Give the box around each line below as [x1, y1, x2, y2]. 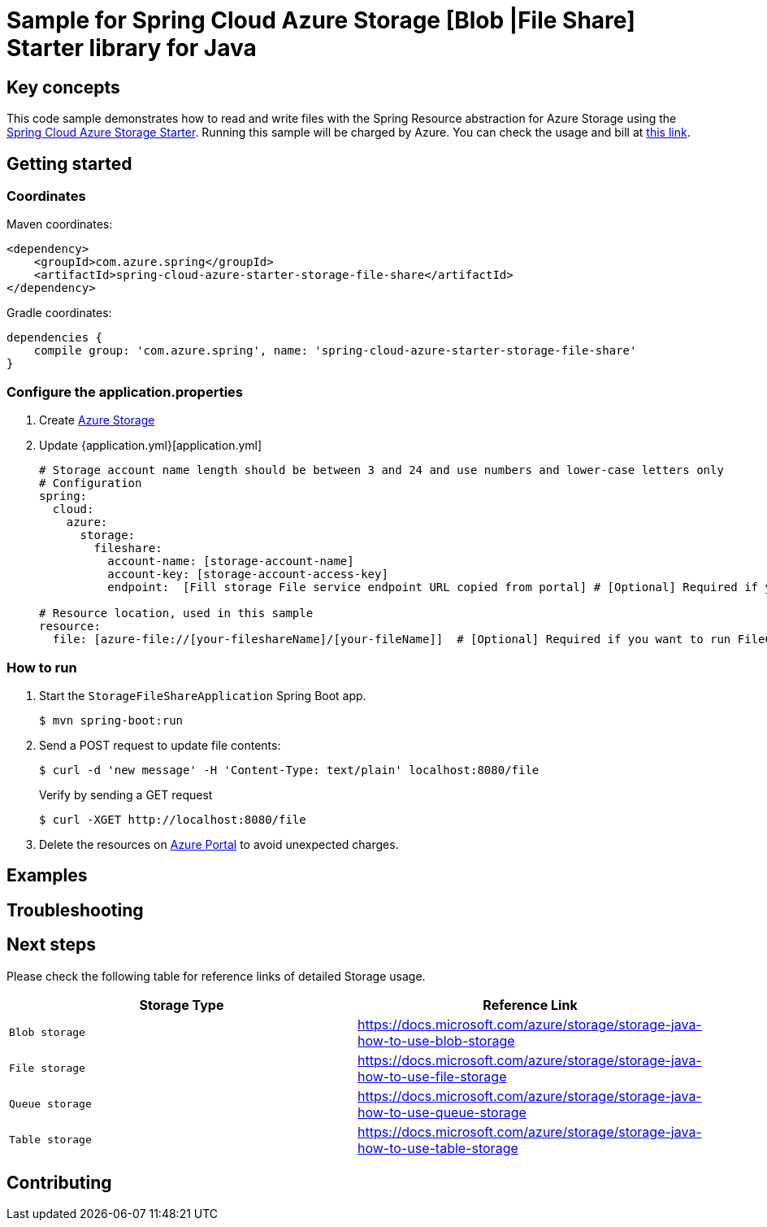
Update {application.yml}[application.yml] [39, 438, 262, 453]
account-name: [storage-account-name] [107, 555, 354, 568]
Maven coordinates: [6, 217, 113, 232]
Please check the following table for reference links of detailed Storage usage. [6, 968, 426, 983]
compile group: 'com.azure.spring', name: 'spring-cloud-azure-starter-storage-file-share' [33, 344, 637, 358]
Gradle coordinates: [6, 306, 112, 320]
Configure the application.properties [6, 383, 243, 400]
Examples [6, 865, 88, 886]
